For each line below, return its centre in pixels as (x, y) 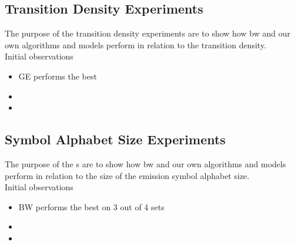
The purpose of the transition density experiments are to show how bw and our (147, 33)
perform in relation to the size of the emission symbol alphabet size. (127, 175)
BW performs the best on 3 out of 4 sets (91, 206)
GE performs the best (58, 76)
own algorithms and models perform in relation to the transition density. (136, 44)
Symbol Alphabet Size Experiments (115, 139)
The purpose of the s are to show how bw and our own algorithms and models (145, 163)
